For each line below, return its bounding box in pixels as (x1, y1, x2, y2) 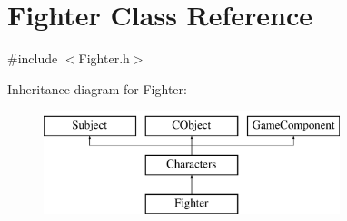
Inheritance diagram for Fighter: (7, 79, 187, 98)
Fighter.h (78, 49, 130, 68)
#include (7, 49, 58, 68)
